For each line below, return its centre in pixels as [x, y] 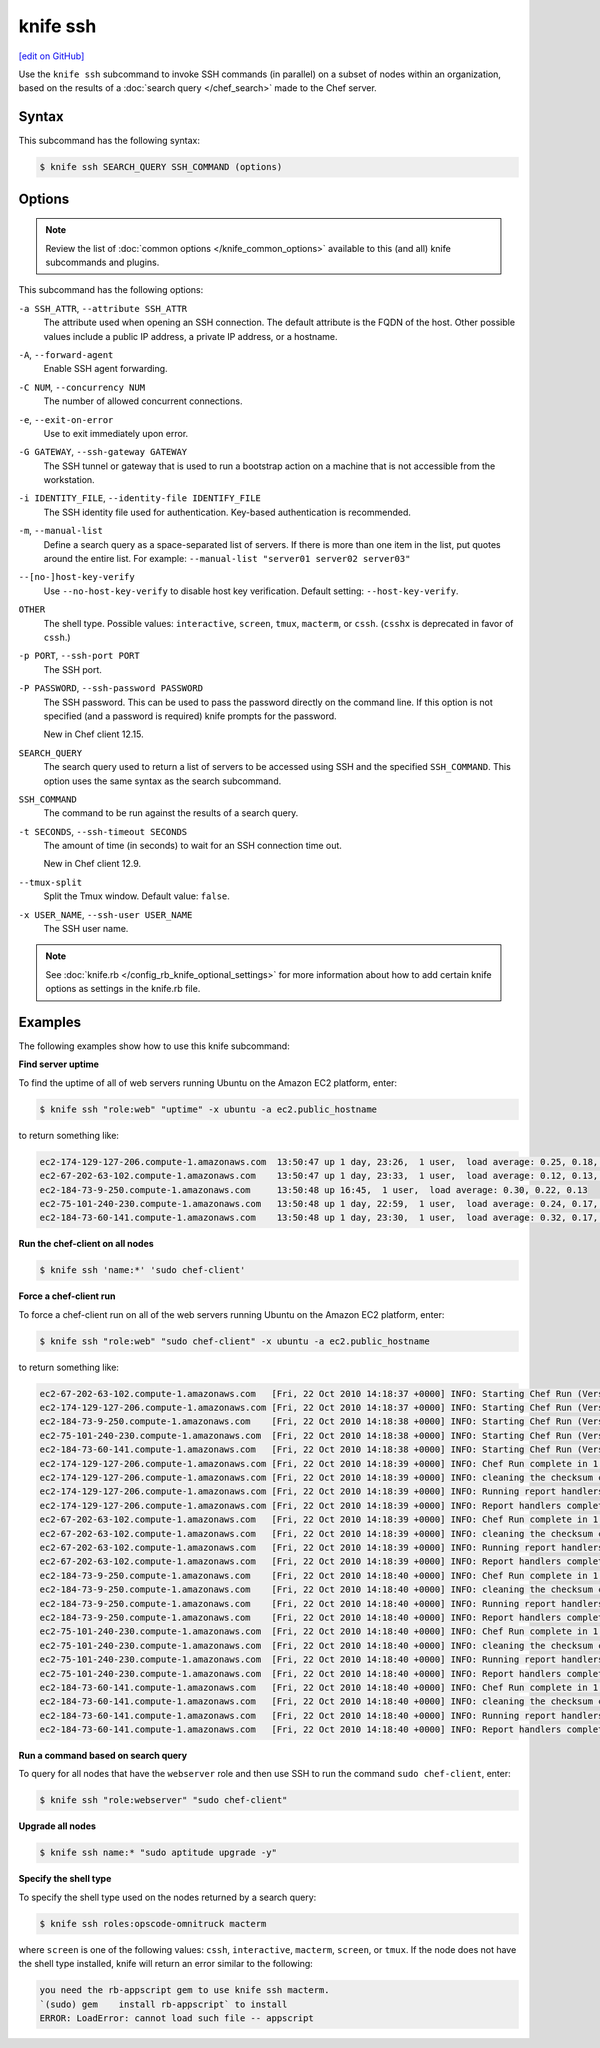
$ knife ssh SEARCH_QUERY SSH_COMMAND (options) [161, 167]
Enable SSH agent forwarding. [106, 369]
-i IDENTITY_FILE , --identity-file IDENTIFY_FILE [140, 498]
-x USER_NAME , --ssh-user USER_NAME [105, 914]
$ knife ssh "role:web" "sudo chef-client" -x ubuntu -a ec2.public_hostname [234, 1341]
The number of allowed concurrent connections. [143, 401]
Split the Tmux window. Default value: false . [136, 896]
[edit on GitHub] [51, 56]
